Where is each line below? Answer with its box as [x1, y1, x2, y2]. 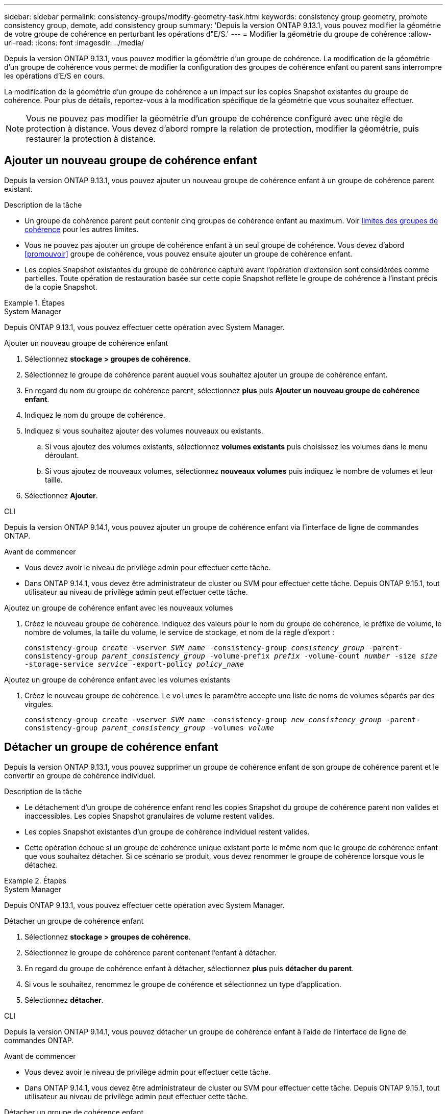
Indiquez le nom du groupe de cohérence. [24, 410, 165, 419]
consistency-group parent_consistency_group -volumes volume [24, 723, 274, 732]
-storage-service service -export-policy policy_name [24, 660, 244, 668]
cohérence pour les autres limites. [24, 224, 139, 234]
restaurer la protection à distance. [26, 134, 156, 144]
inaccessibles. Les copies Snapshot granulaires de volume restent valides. [24, 811, 275, 820]
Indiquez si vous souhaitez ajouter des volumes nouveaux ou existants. [24, 426, 263, 435]
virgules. [24, 699, 54, 708]
